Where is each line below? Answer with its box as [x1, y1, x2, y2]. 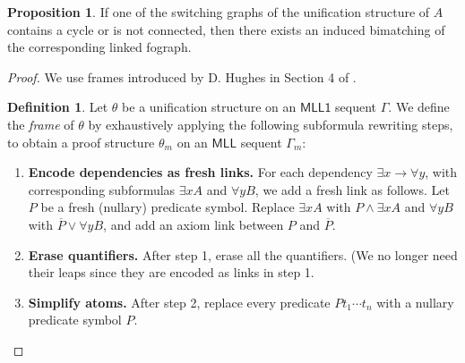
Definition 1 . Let [7, 97, 108, 116]
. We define [388, 97, 450, 116]
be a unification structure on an [122, 97, 297, 116]
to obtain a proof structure [7, 132, 155, 151]
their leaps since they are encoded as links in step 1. [28, 263, 314, 282]
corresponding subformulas [28, 180, 176, 198]
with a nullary [376, 292, 454, 311]
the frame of [7, 114, 74, 133]
